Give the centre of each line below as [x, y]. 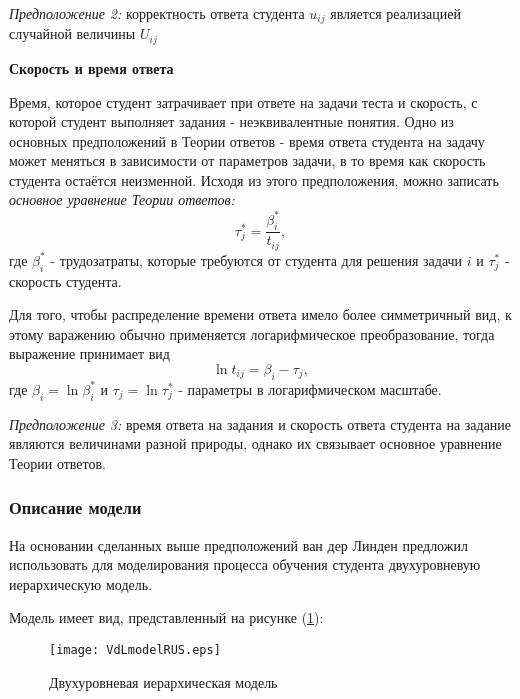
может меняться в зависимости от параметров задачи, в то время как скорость [247, 160]
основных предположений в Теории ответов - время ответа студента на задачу [247, 140]
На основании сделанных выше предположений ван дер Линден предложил [238, 544]
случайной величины [72, 33]
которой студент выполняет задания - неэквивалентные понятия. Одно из [231, 121]
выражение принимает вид [89, 353]
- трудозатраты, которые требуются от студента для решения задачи [256, 259]
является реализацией [395, 13]
